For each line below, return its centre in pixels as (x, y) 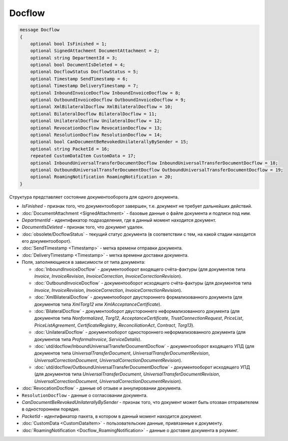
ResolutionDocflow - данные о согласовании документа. (85, 395)
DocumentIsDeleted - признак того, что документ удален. (83, 227)
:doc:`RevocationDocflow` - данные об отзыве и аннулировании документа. (102, 388)
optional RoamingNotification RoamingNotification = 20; (101, 177)
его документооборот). (47, 241)
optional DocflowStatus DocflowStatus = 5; (84, 72)
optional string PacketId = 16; (70, 149)
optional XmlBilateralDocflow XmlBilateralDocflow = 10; (101, 107)
